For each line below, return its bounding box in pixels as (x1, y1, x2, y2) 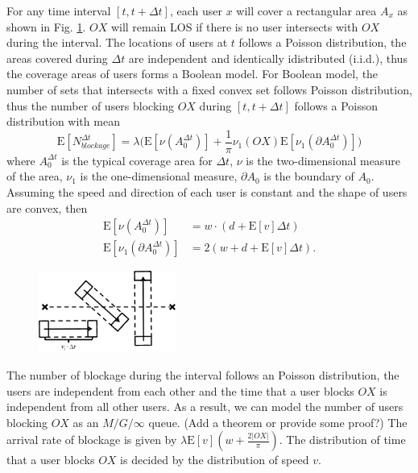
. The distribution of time (279, 431, 406, 448)
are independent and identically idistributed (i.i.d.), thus (128, 49, 408, 66)
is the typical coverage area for (61, 151, 213, 168)
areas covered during (6, 49, 108, 66)
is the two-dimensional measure (246, 151, 400, 168)
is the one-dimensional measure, (80, 168, 238, 185)
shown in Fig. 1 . (6, 18, 86, 35)
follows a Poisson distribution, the (238, 34, 407, 51)
